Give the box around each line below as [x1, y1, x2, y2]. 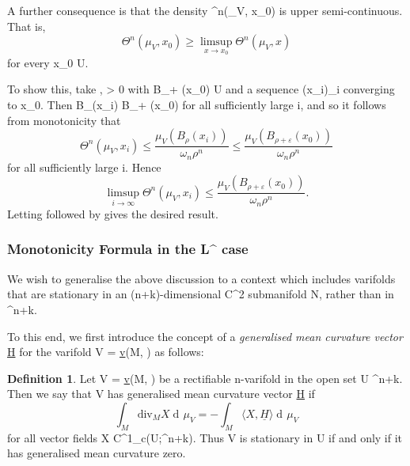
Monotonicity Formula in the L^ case [7, 239, 249, 259]
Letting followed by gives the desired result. [7, 205, 218, 222]
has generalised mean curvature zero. [7, 445, 186, 461]
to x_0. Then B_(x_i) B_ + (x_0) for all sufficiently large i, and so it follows [7, 97, 386, 112]
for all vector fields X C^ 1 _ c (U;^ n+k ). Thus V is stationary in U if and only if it [7, 429, 403, 445]
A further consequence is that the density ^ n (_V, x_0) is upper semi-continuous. [7, 2, 403, 18]
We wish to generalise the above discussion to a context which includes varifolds [7, 270, 396, 286]
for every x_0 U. [7, 54, 89, 70]
